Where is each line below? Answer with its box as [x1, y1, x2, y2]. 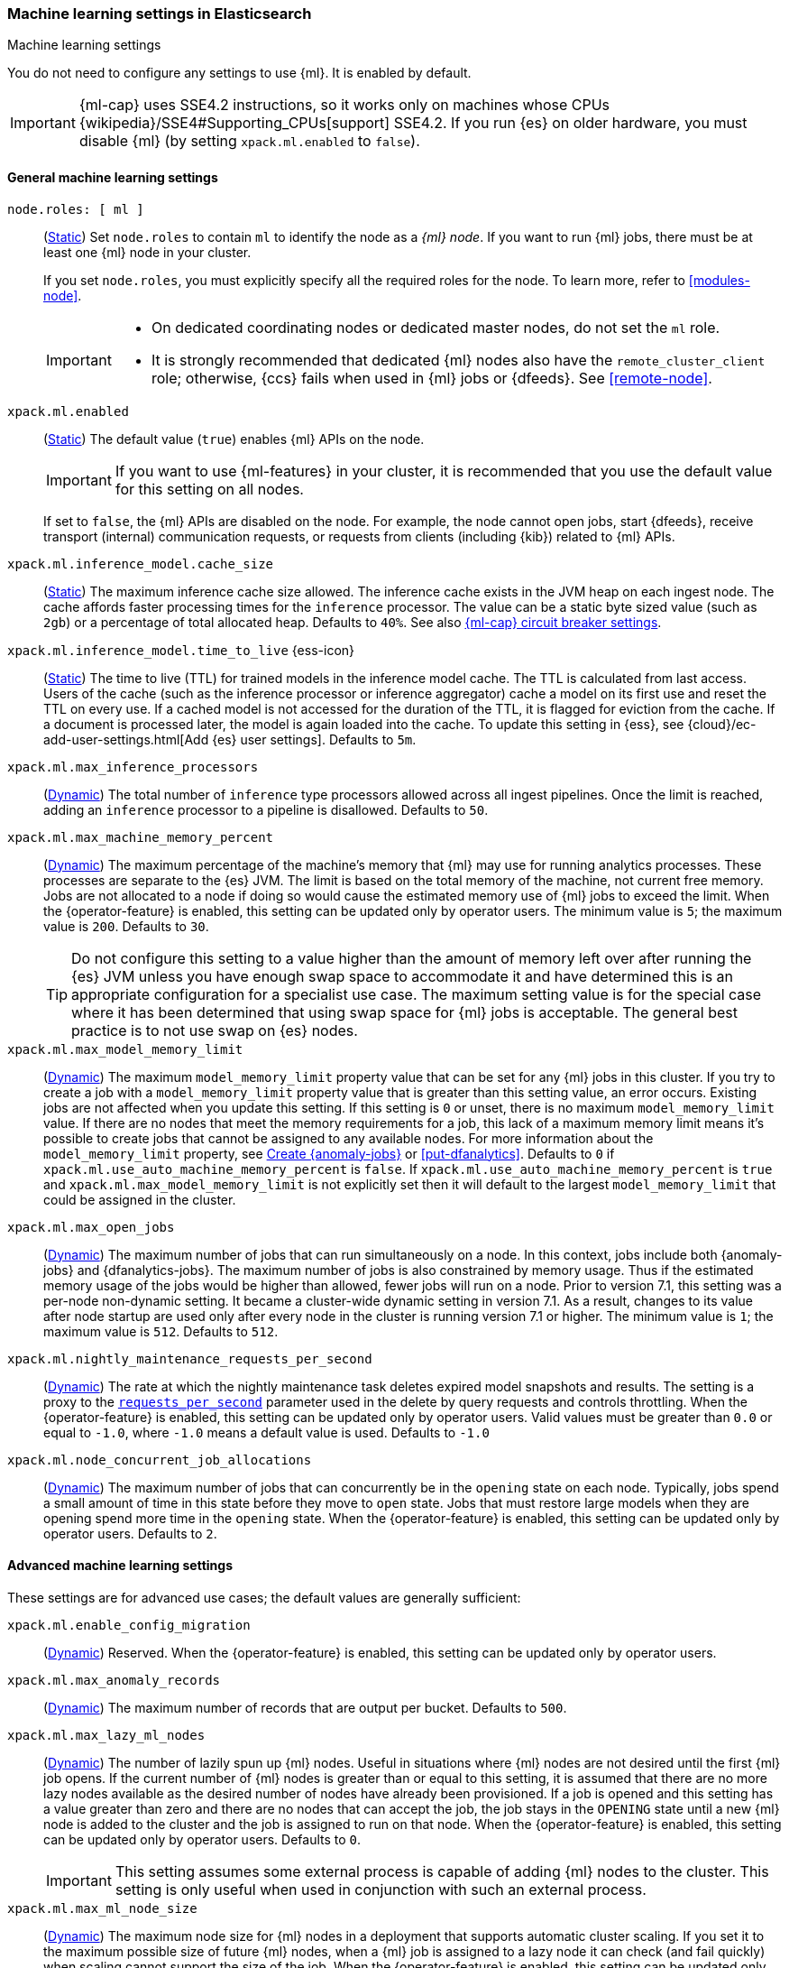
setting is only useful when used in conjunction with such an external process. [115, 1880, 647, 1899]
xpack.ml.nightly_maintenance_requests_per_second [7, 1351, 372, 1366]
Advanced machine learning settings [7, 1557, 234, 1574]
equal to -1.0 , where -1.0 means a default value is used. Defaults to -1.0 [43, 1424, 490, 1440]
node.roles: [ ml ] [7, 201, 144, 217]
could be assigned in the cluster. [43, 1191, 236, 1207]
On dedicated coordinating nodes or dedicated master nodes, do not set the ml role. [151, 318, 720, 337]
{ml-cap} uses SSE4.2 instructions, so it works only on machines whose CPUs [78, 96, 610, 115]
